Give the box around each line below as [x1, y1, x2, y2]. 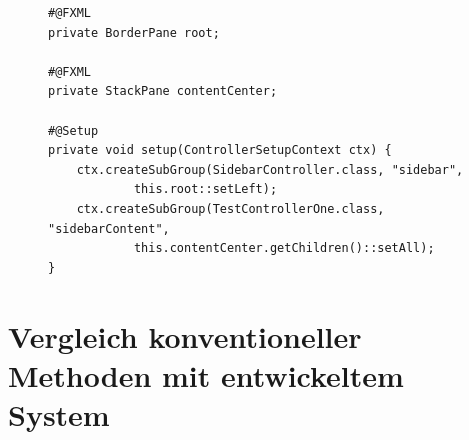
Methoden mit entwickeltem [8, 354, 404, 395]
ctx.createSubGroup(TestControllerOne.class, [76, 201, 385, 216]
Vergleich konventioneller [8, 315, 362, 356]
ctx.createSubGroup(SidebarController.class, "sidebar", [76, 162, 464, 177]
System [8, 393, 110, 434]
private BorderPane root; [48, 25, 220, 40]
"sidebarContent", [48, 221, 170, 236]
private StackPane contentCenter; [48, 84, 278, 99]
